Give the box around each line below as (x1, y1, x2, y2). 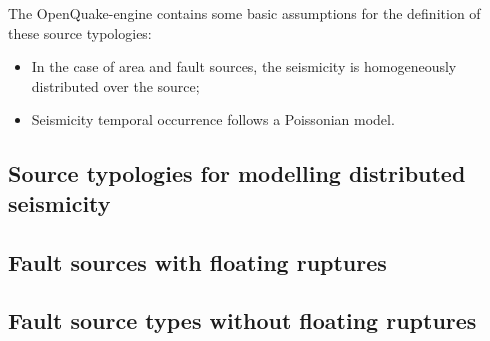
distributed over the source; (31, 75, 200, 96)
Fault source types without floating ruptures (8, 305, 477, 336)
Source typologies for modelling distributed (8, 158, 466, 189)
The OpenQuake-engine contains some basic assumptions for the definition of (8, 3, 481, 23)
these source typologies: (8, 22, 152, 43)
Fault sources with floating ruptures (8, 246, 387, 277)
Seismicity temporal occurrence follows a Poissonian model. (31, 109, 395, 130)
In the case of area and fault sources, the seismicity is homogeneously (31, 56, 457, 77)
